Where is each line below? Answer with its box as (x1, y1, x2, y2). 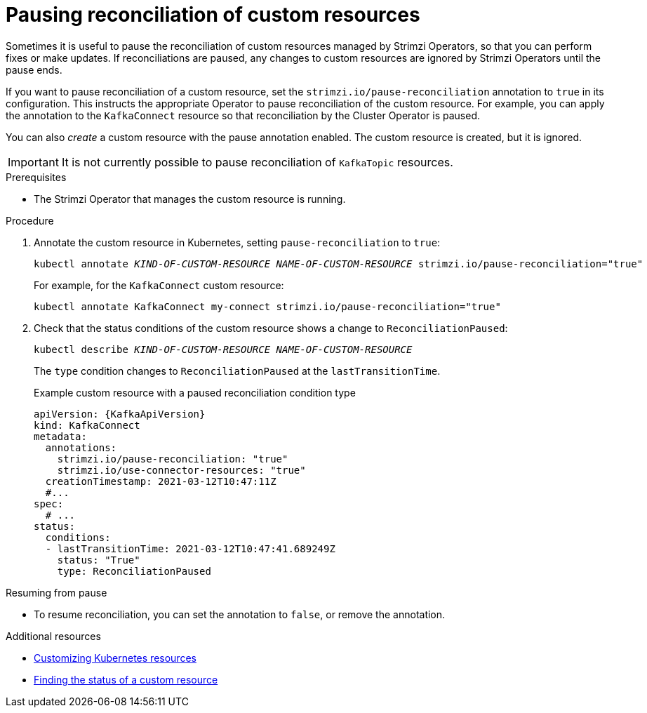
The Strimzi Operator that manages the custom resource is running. (34, 192, 346, 205)
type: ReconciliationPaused (57, 565, 211, 577)
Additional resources (6, 629, 101, 642)
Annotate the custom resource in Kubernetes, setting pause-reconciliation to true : (34, 236, 441, 248)
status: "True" (57, 554, 140, 566)
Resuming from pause (6, 586, 107, 599)
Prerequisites (6, 171, 67, 183)
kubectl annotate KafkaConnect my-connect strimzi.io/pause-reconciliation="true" (34, 300, 501, 312)
